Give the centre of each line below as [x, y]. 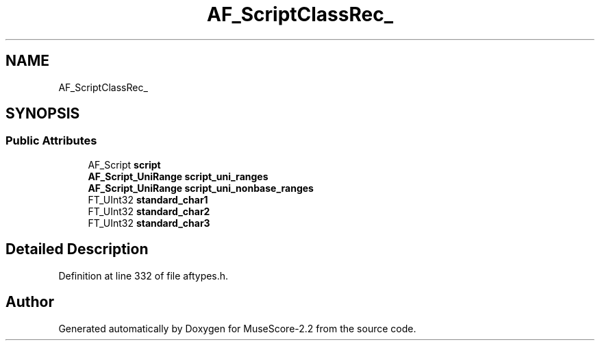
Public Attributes [51, 141]
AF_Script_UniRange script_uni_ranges [178, 176]
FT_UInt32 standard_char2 [149, 211]
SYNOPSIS [43, 114]
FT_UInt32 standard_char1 [148, 199]
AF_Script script [124, 164]
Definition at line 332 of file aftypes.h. [143, 275]
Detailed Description [77, 249]
